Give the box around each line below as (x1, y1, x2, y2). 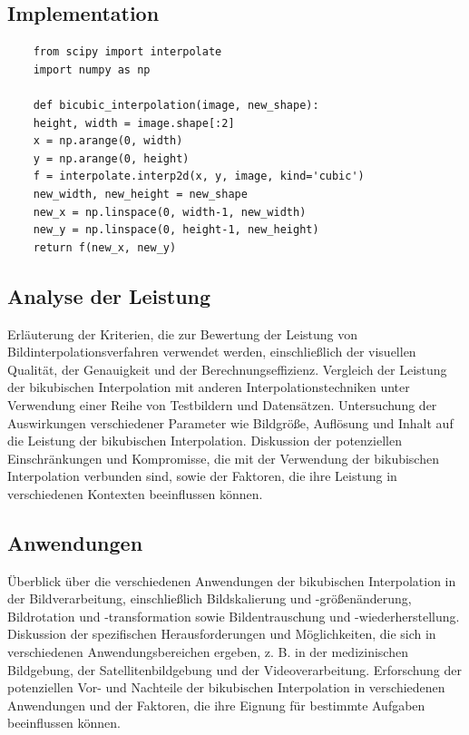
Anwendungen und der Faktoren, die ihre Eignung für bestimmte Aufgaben (7, 695, 425, 714)
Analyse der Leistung (7, 281, 211, 309)
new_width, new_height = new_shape (33, 187, 248, 201)
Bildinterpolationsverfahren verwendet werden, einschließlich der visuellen (7, 342, 416, 361)
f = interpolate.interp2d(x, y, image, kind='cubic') (33, 170, 365, 183)
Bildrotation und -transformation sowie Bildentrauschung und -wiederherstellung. (7, 606, 460, 625)
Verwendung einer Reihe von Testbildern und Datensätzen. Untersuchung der (7, 395, 437, 414)
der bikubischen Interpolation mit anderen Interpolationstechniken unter (7, 377, 410, 397)
